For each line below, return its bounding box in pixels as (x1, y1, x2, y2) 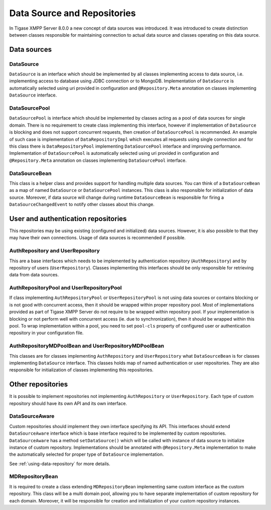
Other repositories (9, 380, 68, 389)
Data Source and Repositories (9, 8, 136, 19)
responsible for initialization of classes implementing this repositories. (9, 367, 154, 373)
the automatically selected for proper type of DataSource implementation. (9, 451, 164, 457)
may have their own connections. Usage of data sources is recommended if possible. (9, 235, 186, 241)
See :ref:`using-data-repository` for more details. (9, 460, 110, 467)
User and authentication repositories (9, 214, 127, 223)
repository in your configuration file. (9, 330, 84, 336)
